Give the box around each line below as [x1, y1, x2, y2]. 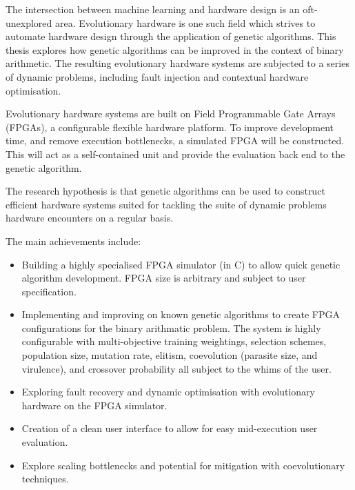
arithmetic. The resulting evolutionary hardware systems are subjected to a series [6, 56, 349, 70]
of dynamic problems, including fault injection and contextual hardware [6, 69, 309, 84]
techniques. [21, 471, 69, 486]
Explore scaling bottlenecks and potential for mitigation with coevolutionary [21, 458, 345, 472]
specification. [21, 284, 77, 298]
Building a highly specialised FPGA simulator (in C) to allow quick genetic [21, 257, 341, 271]
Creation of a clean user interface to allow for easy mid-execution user [21, 421, 318, 435]
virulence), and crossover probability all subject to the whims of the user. [21, 361, 332, 375]
